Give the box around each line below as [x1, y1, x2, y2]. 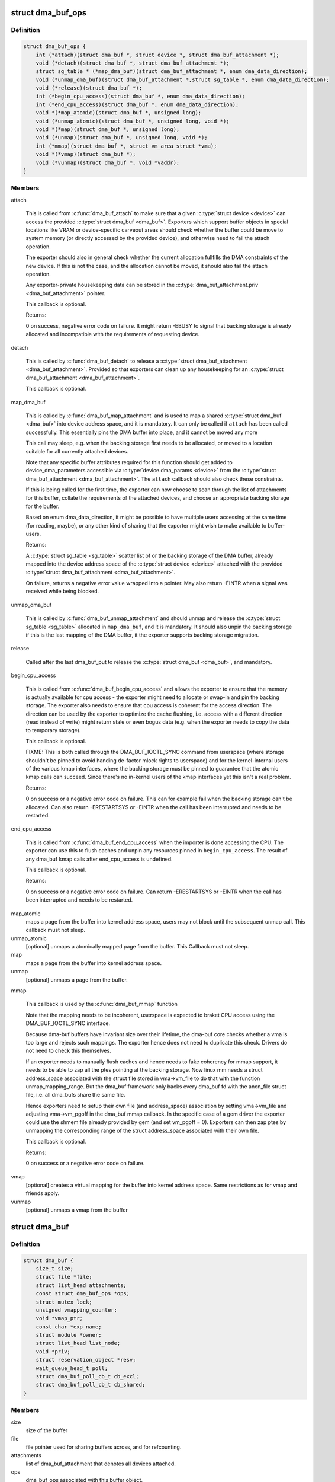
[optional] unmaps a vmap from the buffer [25, 1206, 128, 1213]
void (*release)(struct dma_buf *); [36, 85, 142, 91]
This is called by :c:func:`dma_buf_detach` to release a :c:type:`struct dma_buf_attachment [25, 357, 247, 365]
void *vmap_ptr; [36, 1315, 83, 1322]
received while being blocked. [25, 587, 99, 595]
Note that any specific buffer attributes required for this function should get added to [25, 458, 233, 465]
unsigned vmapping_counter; [36, 1307, 118, 1313]
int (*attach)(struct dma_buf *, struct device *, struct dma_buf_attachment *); [36, 51, 279, 58]
